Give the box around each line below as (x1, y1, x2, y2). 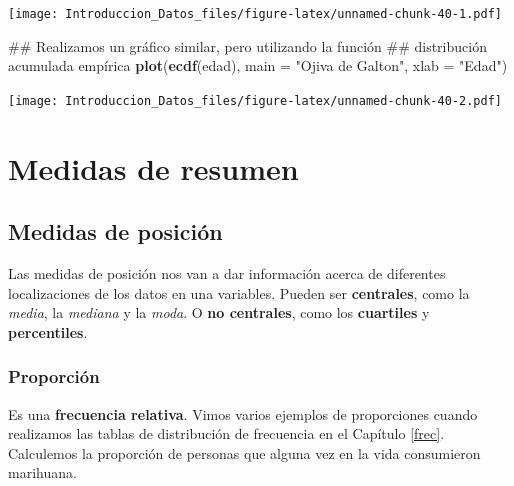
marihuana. (8, 462, 77, 483)
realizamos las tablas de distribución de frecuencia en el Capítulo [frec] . (8, 423, 445, 444)
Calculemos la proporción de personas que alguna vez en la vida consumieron (8, 442, 481, 463)
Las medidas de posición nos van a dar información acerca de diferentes (8, 263, 446, 284)
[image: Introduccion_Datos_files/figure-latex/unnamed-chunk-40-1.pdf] (8, 7, 502, 21)
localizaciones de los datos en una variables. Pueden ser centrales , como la (8, 282, 470, 303)
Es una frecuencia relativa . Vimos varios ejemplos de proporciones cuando (8, 403, 478, 424)
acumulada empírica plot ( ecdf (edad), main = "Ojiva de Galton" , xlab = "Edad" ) (8, 55, 508, 76)
